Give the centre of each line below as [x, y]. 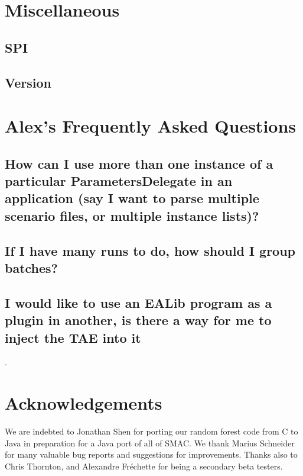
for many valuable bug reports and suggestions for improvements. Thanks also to [151, 454]
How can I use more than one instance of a [139, 163]
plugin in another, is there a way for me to [138, 320]
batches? [32, 268]
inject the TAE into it [73, 337]
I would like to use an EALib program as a [139, 302]
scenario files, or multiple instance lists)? [132, 215]
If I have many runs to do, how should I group [150, 250]
